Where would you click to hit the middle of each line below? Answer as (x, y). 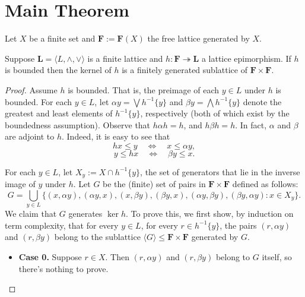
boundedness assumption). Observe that (78, 124)
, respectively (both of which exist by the (215, 113)
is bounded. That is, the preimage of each (144, 89)
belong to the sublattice (97, 237)
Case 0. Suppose (50, 257)
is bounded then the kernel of (58, 70)
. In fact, (251, 124)
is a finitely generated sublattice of (185, 70)
